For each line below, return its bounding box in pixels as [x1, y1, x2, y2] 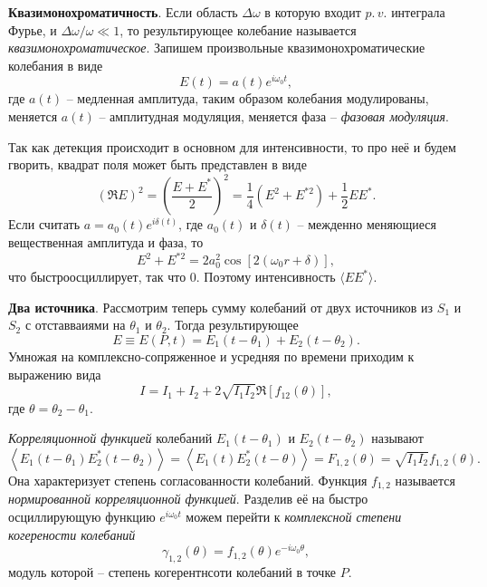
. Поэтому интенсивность [196, 267, 336, 286]
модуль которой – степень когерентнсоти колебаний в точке [8, 562, 337, 581]
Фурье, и [8, 20, 57, 39]
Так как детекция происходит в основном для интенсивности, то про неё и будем [8, 137, 456, 156]
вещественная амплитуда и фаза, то [8, 232, 204, 251]
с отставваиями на [24, 315, 126, 334]
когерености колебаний [8, 524, 136, 544]
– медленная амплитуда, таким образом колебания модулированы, [66, 89, 429, 108]
